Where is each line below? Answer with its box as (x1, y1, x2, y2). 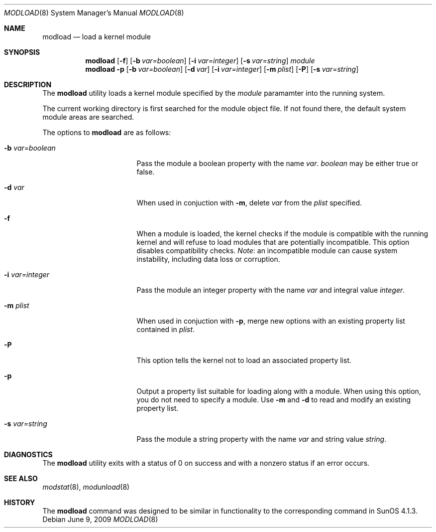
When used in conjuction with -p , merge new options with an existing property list (136, 317, 405, 325)
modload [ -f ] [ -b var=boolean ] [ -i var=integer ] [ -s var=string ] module (85, 56, 315, 65)
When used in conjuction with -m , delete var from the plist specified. (136, 198, 362, 207)
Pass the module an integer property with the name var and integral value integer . (136, 286, 405, 294)
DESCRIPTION (4, 80, 52, 89)
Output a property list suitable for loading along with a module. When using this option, (136, 387, 421, 395)
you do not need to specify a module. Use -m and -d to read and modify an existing (136, 395, 411, 404)
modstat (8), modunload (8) (42, 483, 130, 491)
